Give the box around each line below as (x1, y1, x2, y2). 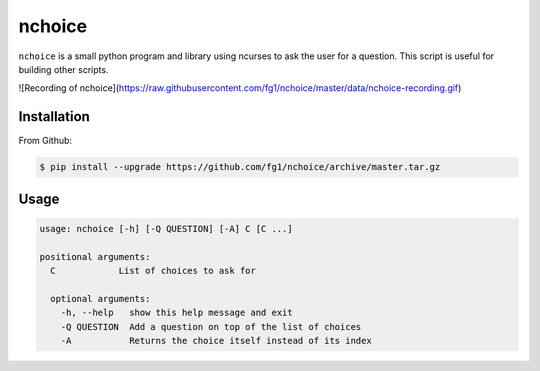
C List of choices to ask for (50, 265, 257, 276)
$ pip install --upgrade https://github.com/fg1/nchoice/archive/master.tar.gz (39, 161, 441, 173)
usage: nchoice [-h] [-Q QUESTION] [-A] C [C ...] (39, 223, 294, 234)
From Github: (18, 135, 73, 147)
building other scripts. (18, 63, 109, 75)
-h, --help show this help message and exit (60, 307, 294, 319)
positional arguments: (39, 251, 151, 262)
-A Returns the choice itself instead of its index (60, 335, 372, 346)
